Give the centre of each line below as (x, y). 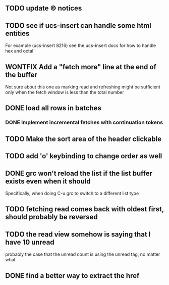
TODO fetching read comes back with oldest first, (84, 209)
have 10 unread (30, 242)
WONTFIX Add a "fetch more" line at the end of (81, 67)
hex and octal (19, 51)
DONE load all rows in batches (53, 108)
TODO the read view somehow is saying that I (78, 234)
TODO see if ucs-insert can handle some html (78, 26)
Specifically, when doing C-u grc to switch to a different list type (72, 193)
